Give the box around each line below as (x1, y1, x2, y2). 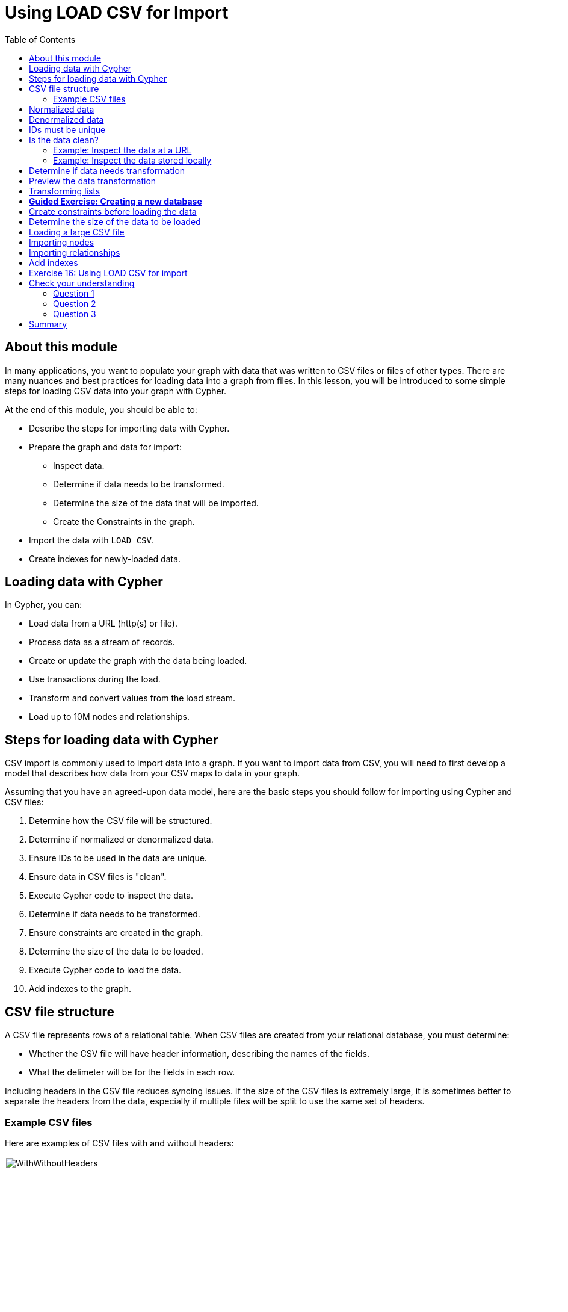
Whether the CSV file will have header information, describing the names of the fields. (29, 1048, 370, 1059)
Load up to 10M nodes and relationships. (29, 711, 190, 722)
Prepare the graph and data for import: (29, 441, 182, 452)
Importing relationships (29, 247, 120, 258)
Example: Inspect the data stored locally (53, 155, 212, 166)
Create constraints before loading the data (29, 206, 197, 217)
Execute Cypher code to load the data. (29, 965, 182, 976)
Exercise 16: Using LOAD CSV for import (29, 267, 188, 278)
